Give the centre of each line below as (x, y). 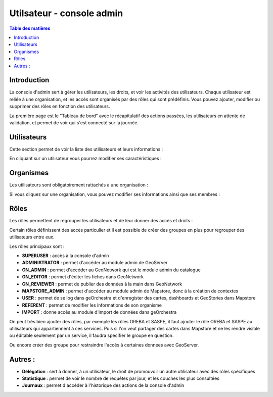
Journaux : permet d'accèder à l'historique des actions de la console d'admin (103, 385)
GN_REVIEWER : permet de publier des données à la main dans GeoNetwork (102, 284)
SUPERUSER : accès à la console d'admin (65, 256)
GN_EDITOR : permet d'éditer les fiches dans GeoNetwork (83, 277)
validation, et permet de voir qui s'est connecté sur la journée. (74, 122)
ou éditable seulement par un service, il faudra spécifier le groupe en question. (92, 335)
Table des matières (30, 28)
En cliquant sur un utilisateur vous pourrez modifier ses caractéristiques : (85, 159)
